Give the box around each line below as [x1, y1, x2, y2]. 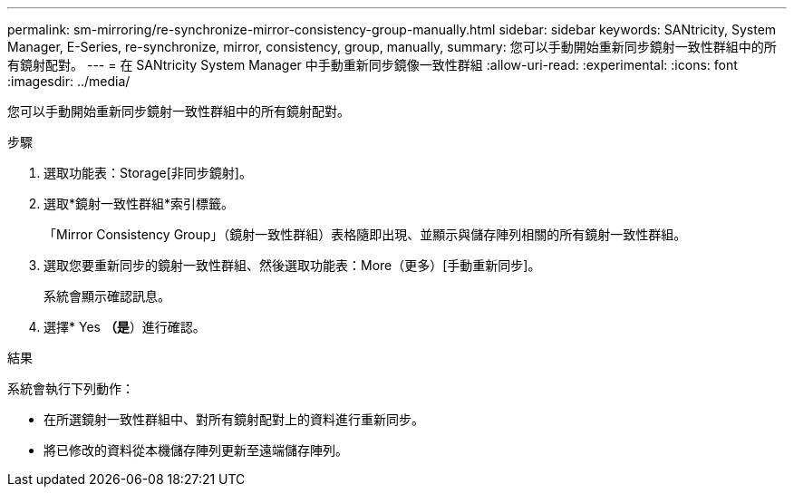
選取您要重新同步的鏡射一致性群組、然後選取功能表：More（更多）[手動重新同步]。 [44, 257, 541, 273]
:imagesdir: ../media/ [7, 73, 131, 89]
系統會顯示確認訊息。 [44, 288, 170, 304]
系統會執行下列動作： [7, 381, 134, 396]
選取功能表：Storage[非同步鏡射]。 [44, 165, 252, 180]
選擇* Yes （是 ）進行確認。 [44, 319, 206, 334]
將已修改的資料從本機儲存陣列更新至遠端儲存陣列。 [44, 442, 348, 458]
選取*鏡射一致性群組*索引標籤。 [44, 196, 235, 211]
